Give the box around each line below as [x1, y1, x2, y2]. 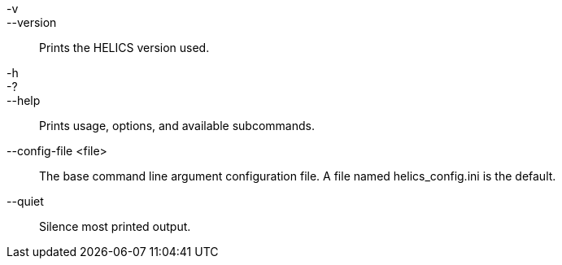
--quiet [7, 194, 44, 208]
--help [7, 93, 41, 107]
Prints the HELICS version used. [39, 41, 210, 54]
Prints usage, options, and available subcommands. [39, 119, 315, 132]
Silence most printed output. [39, 219, 191, 233]
